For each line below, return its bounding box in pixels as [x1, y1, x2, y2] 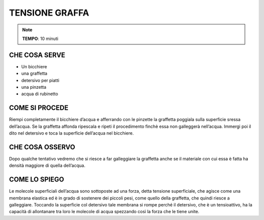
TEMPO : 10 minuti [22, 36, 59, 41]
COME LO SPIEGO [9, 176, 65, 184]
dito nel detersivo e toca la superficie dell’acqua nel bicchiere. [9, 130, 134, 136]
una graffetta [21, 71, 47, 77]
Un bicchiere [21, 63, 47, 69]
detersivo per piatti [21, 77, 60, 83]
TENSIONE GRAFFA [9, 7, 89, 18]
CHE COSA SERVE [9, 51, 66, 59]
